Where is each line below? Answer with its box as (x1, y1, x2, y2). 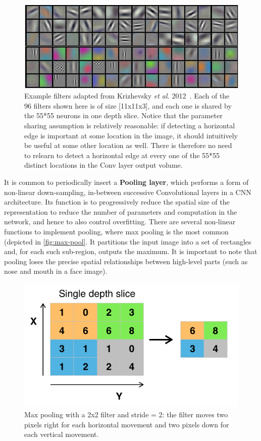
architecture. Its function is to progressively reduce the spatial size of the (4, 197, 230, 207)
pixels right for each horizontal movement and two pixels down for (24, 419, 229, 429)
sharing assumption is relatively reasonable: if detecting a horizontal (24, 120, 235, 131)
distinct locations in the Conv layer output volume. (24, 160, 183, 170)
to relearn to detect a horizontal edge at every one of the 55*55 (24, 150, 220, 160)
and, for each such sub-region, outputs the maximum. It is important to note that (4, 246, 257, 257)
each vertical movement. (24, 429, 99, 439)
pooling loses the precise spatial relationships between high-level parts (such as (4, 256, 248, 266)
